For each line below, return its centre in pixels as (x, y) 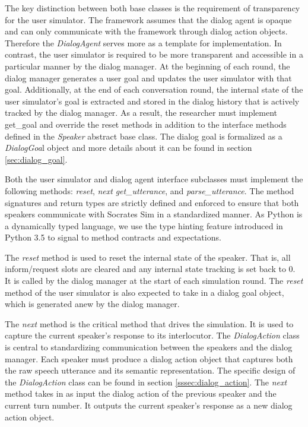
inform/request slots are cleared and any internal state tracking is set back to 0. (150, 269)
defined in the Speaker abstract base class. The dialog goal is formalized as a (144, 136)
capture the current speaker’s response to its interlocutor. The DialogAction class (152, 335)
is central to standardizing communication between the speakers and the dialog (149, 347)
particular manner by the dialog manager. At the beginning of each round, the (147, 66)
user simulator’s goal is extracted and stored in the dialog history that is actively (152, 101)
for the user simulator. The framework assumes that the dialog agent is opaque (148, 19)
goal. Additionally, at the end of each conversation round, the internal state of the (154, 89)
